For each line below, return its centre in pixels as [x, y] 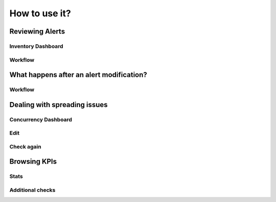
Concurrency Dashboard [41, 119]
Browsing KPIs [33, 161]
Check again [25, 146]
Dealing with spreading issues [59, 105]
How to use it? [40, 13]
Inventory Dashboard [36, 46]
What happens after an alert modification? [78, 75]
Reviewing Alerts [37, 31]
